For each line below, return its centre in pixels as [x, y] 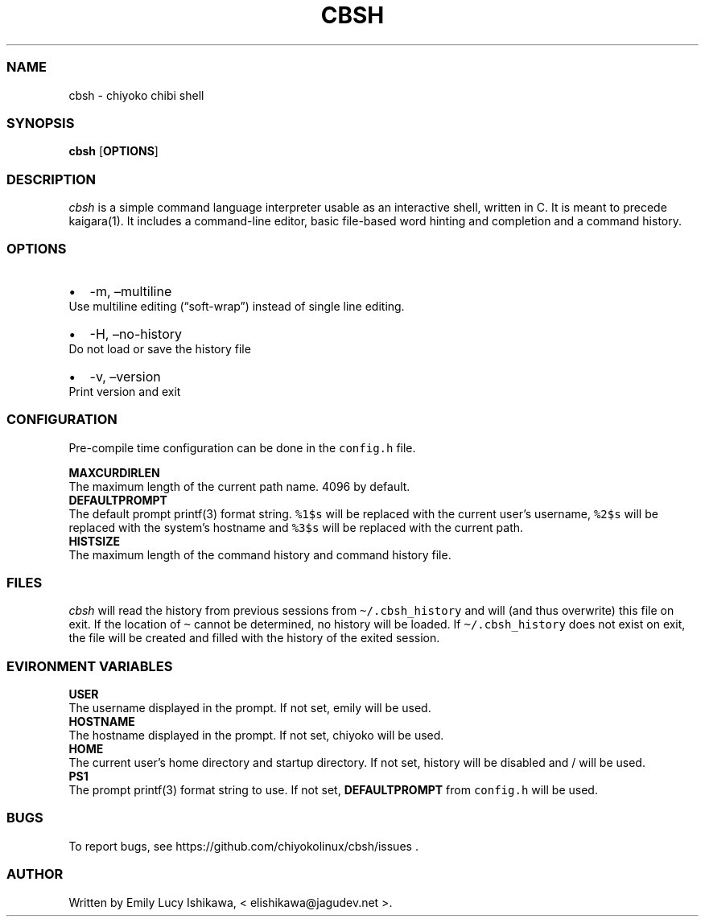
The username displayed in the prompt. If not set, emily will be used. [250, 708]
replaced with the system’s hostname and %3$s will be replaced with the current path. [296, 527]
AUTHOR [35, 874]
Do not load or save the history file [160, 348]
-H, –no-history [136, 334]
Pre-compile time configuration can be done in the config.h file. [242, 447]
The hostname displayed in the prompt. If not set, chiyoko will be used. [256, 735]
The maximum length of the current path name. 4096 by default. [239, 486]
